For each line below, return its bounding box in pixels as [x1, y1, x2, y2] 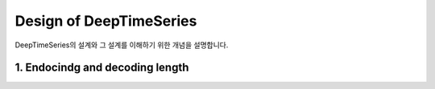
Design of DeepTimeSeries [14, 12, 197, 30]
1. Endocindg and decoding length [14, 61, 189, 75]
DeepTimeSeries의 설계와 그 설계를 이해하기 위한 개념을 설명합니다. [14, 40, 229, 50]
